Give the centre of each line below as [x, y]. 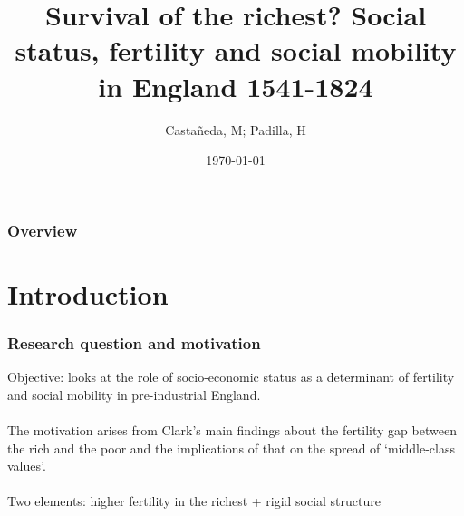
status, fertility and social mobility [236, 50]
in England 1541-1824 [236, 86]
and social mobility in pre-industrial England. [134, 394]
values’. [27, 466]
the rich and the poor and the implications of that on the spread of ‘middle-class [231, 448]
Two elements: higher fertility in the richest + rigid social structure [194, 501]
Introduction [88, 293]
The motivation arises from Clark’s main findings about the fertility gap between [232, 429]
